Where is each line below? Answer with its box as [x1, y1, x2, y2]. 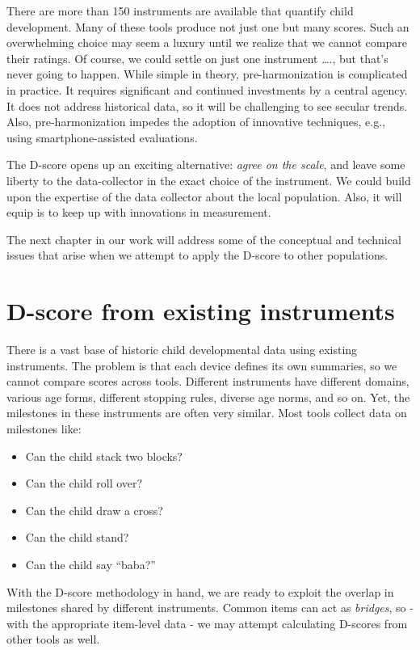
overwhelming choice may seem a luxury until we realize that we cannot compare [6, 34, 407, 51]
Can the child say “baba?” [25, 555, 156, 572]
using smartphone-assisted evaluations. [6, 129, 198, 146]
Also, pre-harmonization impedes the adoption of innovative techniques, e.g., [6, 113, 385, 130]
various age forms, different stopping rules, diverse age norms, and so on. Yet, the [6, 388, 410, 405]
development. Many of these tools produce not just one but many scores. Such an [6, 18, 409, 35]
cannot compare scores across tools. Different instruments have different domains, [6, 373, 409, 390]
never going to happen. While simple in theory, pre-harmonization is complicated [6, 65, 408, 82]
